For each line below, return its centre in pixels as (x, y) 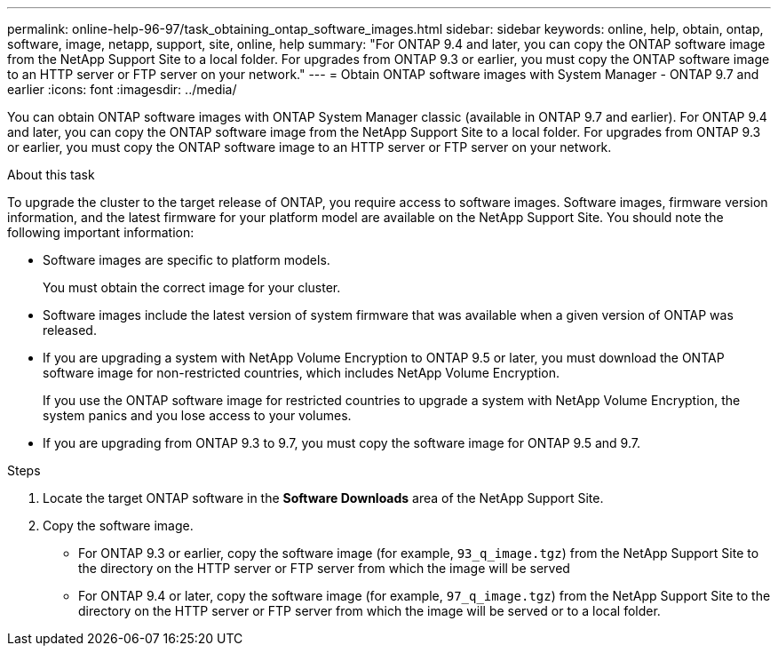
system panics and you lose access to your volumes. (197, 415)
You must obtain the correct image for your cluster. (192, 287)
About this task (51, 175)
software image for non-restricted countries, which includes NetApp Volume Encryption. (302, 373)
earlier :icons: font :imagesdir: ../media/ (122, 89)
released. (70, 330)
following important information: (101, 232)
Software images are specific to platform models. (187, 260)
